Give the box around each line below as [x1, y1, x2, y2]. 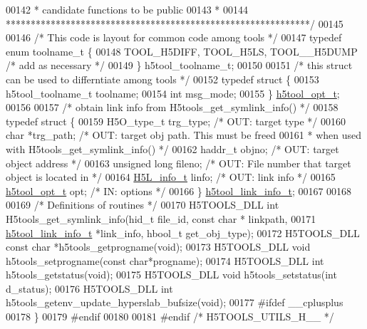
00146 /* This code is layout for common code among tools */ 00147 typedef [6, 30, 342, 45]
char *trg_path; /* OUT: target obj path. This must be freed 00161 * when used [6, 127, 361, 142]
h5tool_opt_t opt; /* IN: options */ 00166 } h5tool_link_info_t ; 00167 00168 [6, 183, 352, 198]
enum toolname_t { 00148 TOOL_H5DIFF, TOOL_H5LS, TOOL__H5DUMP [6, 43, 358, 58]
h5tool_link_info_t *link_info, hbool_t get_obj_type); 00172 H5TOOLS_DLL [6, 225, 360, 240]
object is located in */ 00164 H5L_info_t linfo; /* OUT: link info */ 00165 [6, 169, 336, 184]
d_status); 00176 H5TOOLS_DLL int [6, 281, 173, 296]
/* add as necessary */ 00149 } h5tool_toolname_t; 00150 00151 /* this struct [6, 58, 353, 73]
